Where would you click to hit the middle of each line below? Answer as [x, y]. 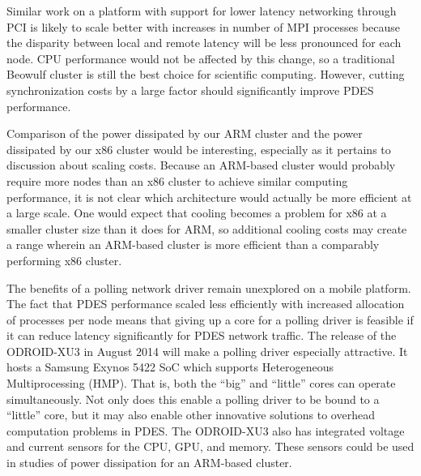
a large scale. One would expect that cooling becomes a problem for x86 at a [197, 213]
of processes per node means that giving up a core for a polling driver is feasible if [210, 319]
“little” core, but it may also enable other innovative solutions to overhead [191, 415]
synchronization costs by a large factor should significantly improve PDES [190, 90]
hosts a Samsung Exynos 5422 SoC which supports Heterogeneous [170, 367]
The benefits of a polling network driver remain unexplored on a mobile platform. [209, 287]
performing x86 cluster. [64, 260]
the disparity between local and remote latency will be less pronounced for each [204, 43]
